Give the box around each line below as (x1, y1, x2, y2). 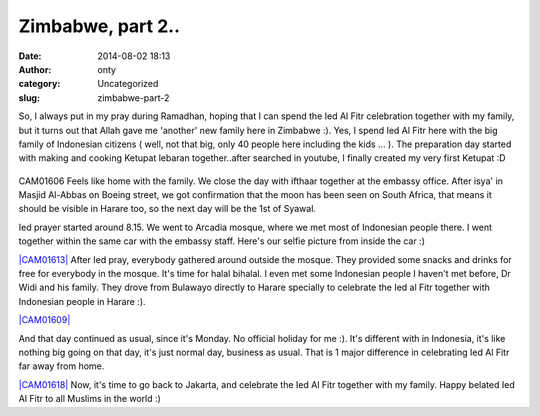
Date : (18, 50, 42, 62)
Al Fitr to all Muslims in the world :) (18, 393, 162, 405)
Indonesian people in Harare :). (18, 295, 146, 307)
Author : (18, 63, 52, 75)
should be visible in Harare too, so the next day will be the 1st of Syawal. (18, 203, 317, 215)
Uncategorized (97, 78, 159, 90)
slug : (18, 91, 40, 104)
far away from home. (18, 360, 105, 372)
